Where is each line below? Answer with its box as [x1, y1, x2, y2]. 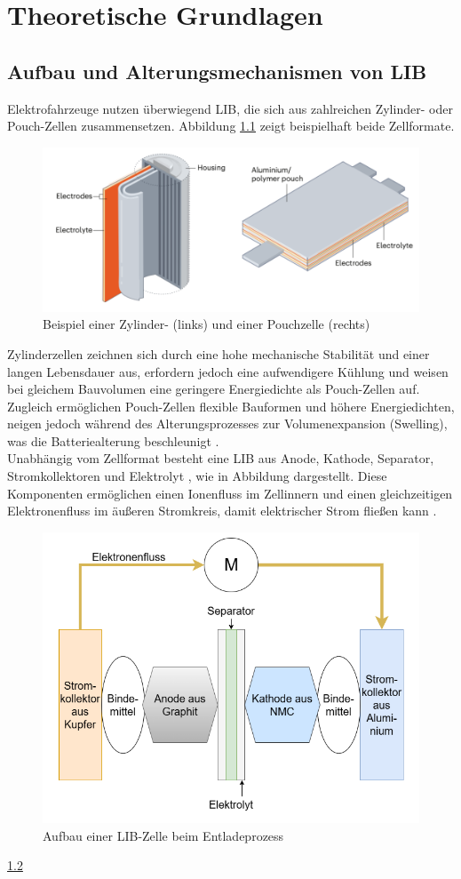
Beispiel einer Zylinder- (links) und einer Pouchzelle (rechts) [43, 315, 370, 333]
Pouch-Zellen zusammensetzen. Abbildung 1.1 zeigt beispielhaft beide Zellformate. [7, 116, 455, 135]
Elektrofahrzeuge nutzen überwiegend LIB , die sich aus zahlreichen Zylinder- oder [7, 99, 453, 117]
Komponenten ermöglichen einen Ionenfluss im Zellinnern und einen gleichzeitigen [7, 483, 453, 502]
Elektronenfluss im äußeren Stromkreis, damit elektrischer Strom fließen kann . [7, 501, 437, 520]
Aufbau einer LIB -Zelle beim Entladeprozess [43, 826, 284, 844]
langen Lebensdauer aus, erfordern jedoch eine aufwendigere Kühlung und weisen [7, 362, 449, 380]
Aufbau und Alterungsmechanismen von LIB [7, 57, 427, 84]
